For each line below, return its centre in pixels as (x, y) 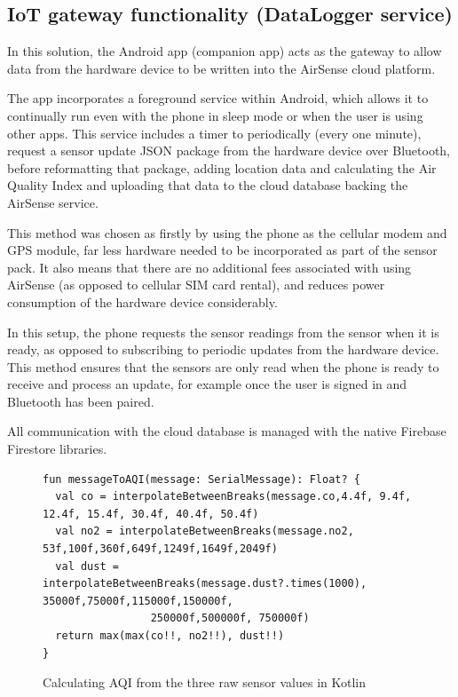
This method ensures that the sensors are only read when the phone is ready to (223, 366)
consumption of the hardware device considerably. (142, 301)
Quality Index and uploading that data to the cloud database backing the (208, 185)
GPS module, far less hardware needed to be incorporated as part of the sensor (222, 250)
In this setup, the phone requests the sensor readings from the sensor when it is (223, 332)
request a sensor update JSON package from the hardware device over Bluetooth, (229, 150)
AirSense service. (53, 202)
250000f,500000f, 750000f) (230, 618)
